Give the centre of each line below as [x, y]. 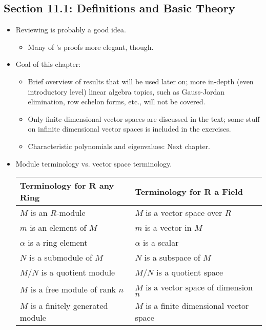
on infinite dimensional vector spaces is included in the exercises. [129, 129]
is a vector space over [184, 213]
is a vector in [168, 228]
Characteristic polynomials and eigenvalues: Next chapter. [119, 146]
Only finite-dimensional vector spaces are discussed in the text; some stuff [144, 118]
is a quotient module [78, 272]
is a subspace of [172, 258]
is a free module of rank [73, 289]
